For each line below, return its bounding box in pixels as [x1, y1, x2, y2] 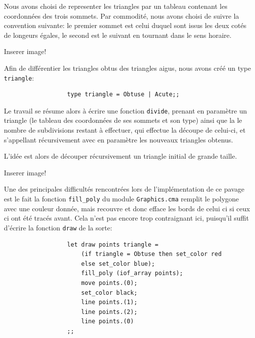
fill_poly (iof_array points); [81, 270, 183, 277]
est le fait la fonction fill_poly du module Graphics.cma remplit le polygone [4, 194, 239, 204]
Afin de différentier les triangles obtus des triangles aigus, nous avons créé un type [4, 62, 251, 73]
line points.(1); [81, 299, 138, 306]
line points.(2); [81, 308, 138, 315]
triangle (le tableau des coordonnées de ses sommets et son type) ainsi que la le [4, 115, 242, 125]
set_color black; [81, 289, 138, 296]
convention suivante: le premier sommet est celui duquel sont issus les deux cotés [4, 20, 247, 30]
